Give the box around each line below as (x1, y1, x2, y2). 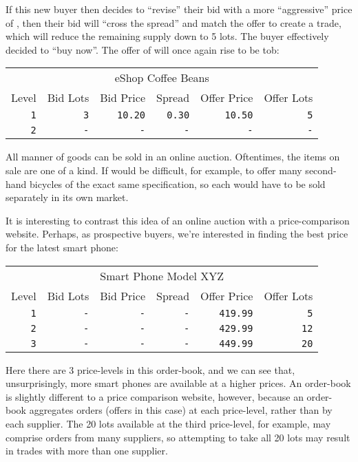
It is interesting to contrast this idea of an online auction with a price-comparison (6, 213, 350, 227)
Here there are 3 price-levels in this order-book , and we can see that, (6, 362, 295, 377)
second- (305, 162, 337, 177)
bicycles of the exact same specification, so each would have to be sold (30, 176, 326, 191)
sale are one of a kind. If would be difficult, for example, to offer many (6, 162, 302, 177)
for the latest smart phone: (6, 240, 118, 254)
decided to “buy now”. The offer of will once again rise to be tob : (6, 42, 280, 56)
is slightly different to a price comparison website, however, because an (6, 389, 304, 403)
